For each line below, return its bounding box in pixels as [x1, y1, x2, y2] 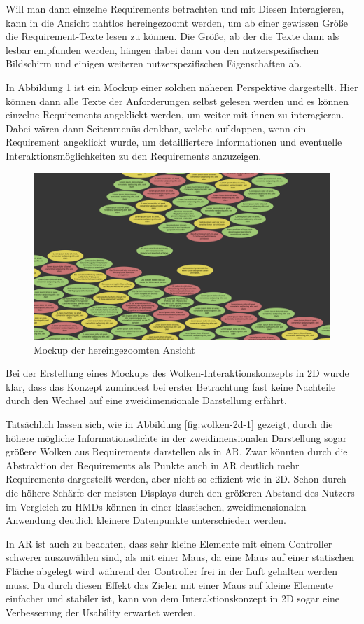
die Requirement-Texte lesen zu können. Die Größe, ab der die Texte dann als [6, 29, 339, 43]
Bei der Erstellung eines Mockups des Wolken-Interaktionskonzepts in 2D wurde [6, 366, 349, 380]
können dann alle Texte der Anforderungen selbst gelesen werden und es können [6, 93, 349, 108]
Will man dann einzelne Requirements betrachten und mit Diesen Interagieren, [6, 1, 344, 15]
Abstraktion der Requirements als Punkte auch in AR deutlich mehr [6, 457, 300, 472]
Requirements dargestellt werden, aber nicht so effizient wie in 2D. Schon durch [6, 471, 346, 486]
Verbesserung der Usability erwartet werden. [6, 604, 196, 619]
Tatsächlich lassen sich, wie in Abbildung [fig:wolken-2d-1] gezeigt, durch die [6, 417, 333, 431]
